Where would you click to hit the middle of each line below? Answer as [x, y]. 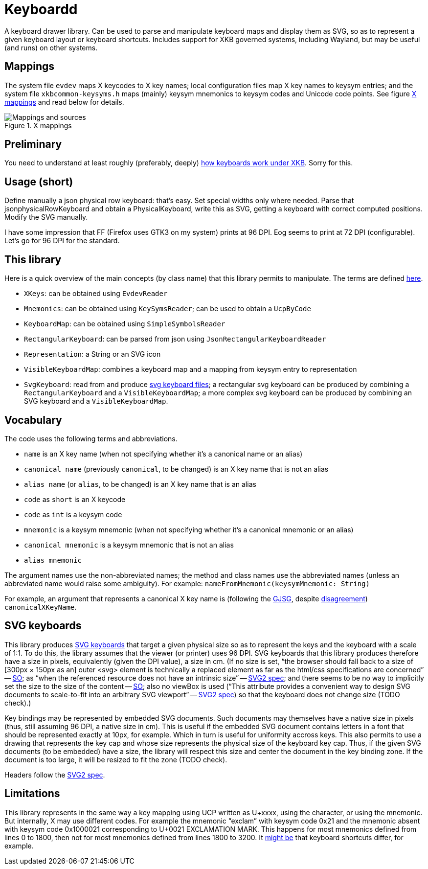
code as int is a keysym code [73, 514]
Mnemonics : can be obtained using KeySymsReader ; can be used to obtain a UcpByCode [168, 309]
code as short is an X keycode [75, 499]
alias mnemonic [53, 560]
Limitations [32, 794]
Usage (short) [39, 182]
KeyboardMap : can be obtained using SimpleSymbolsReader [125, 324]
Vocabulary [33, 420]
